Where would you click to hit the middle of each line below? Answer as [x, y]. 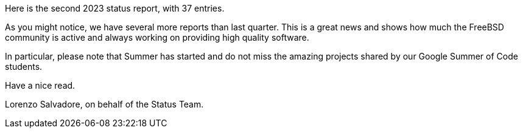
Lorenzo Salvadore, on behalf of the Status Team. [104, 104]
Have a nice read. [40, 85]
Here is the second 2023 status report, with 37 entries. [115, 8]
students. [24, 66]
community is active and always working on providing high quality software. [157, 37]
